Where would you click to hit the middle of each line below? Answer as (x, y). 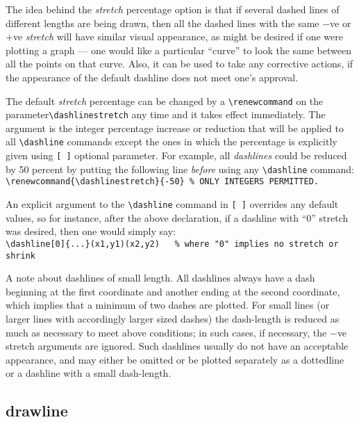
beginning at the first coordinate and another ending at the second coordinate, (173, 291)
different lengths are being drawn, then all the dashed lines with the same (162, 23)
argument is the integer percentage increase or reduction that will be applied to (175, 128)
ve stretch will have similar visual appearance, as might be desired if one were (178, 36)
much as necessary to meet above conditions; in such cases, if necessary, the (166, 332)
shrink (20, 255)
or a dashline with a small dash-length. (89, 373)
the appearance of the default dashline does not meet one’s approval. (152, 77)
